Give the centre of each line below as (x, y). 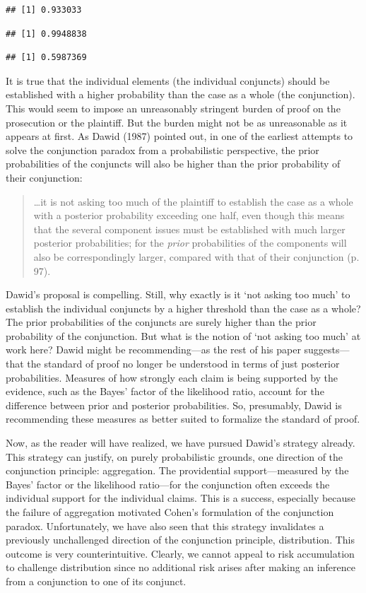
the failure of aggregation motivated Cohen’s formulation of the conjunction (170, 512)
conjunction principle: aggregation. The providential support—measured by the (177, 470)
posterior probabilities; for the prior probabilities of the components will (190, 243)
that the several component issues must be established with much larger (189, 229)
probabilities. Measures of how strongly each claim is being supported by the (172, 377)
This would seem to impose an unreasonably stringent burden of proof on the (173, 108)
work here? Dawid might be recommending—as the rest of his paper (153, 350)
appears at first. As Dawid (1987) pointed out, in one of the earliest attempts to (179, 136)
